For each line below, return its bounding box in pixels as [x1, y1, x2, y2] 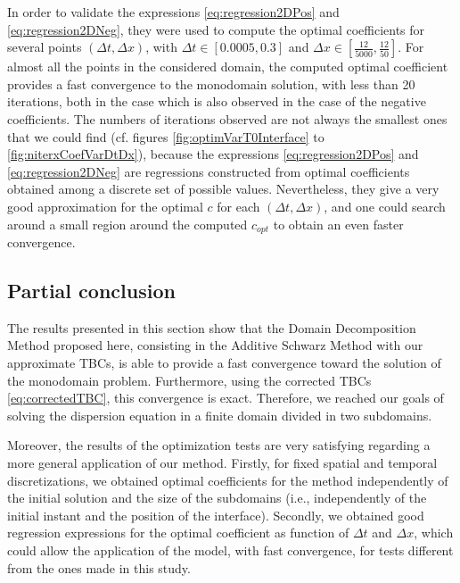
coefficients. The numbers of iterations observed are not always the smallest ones [7, 109, 448, 128]
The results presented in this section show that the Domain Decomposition [7, 318, 416, 337]
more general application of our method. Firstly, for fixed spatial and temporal [7, 453, 438, 471]
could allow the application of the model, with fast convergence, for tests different [7, 540, 454, 559]
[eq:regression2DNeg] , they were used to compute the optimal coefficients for [7, 20, 425, 38]
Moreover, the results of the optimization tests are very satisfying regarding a [7, 436, 431, 454]
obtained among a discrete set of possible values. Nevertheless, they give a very [7, 179, 439, 198]
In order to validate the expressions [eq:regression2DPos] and [7, 3, 340, 21]
